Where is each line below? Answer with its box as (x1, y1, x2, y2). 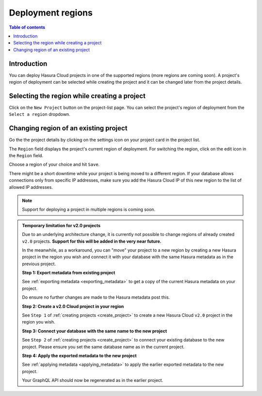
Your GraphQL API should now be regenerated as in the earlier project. (22, 378, 164, 383)
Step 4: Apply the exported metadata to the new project (22, 353, 137, 359)
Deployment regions (9, 7, 93, 18)
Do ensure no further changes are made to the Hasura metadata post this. (22, 294, 170, 300)
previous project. (22, 261, 56, 267)
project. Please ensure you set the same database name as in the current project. (22, 343, 185, 350)
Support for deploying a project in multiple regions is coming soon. (22, 207, 155, 213)
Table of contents (9, 24, 46, 30)
